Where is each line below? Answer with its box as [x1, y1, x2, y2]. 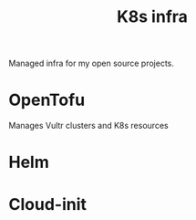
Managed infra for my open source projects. [8, 58, 175, 69]
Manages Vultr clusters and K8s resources [8, 120, 170, 131]
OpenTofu [8, 89, 86, 110]
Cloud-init [8, 194, 88, 215]
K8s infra [116, 6, 189, 27]
